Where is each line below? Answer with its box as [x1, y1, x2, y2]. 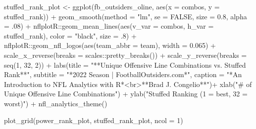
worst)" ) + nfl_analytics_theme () [4, 98, 107, 108]
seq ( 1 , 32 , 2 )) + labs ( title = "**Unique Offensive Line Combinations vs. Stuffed [4, 59, 246, 70]
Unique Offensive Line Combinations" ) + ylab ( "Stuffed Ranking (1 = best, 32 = [4, 88, 248, 99]
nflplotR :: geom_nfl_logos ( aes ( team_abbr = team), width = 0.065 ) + [4, 40, 216, 50]
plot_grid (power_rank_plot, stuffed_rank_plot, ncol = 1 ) [4, 115, 183, 125]
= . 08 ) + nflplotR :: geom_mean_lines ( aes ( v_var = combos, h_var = [4, 21, 214, 31]
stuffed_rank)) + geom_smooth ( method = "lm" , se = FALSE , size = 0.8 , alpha [4, 11, 247, 21]
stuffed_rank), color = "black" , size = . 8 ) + [4, 30, 137, 41]
